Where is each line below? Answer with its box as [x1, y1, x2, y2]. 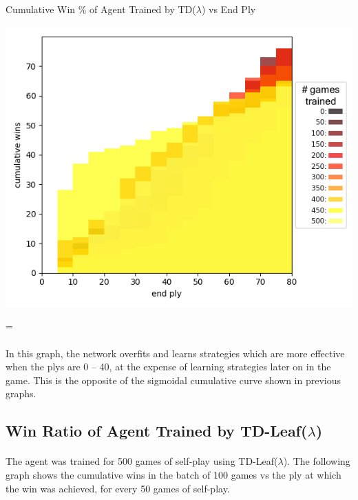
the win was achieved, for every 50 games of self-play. [6, 481, 230, 495]
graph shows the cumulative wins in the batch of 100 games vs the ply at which [6, 467, 341, 481]
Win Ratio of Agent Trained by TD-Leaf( [6, 420, 308, 441]
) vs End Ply [201, 2, 256, 16]
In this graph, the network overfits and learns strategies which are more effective [6, 346, 345, 360]
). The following [283, 454, 350, 468]
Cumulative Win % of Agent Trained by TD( [6, 2, 196, 16]
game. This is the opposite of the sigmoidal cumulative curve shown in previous [6, 372, 341, 387]
